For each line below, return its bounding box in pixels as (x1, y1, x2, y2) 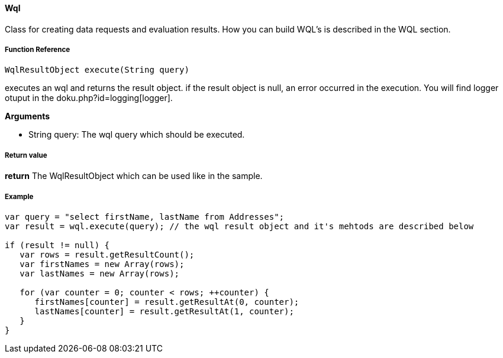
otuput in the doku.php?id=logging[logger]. (5, 93, 173, 103)
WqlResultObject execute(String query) (5, 65, 189, 75)
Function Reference (5, 45, 70, 54)
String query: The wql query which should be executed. (28, 129, 245, 140)
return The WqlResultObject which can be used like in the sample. (5, 171, 263, 181)
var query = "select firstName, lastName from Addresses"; (5, 211, 285, 222)
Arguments (5, 111, 50, 122)
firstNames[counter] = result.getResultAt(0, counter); (34, 297, 299, 307)
